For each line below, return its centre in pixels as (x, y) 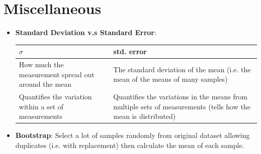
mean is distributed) (145, 116)
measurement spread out (57, 74)
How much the (41, 64)
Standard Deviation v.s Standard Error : (86, 32)
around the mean (45, 84)
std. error (130, 51)
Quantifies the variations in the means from (180, 97)
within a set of (41, 106)
